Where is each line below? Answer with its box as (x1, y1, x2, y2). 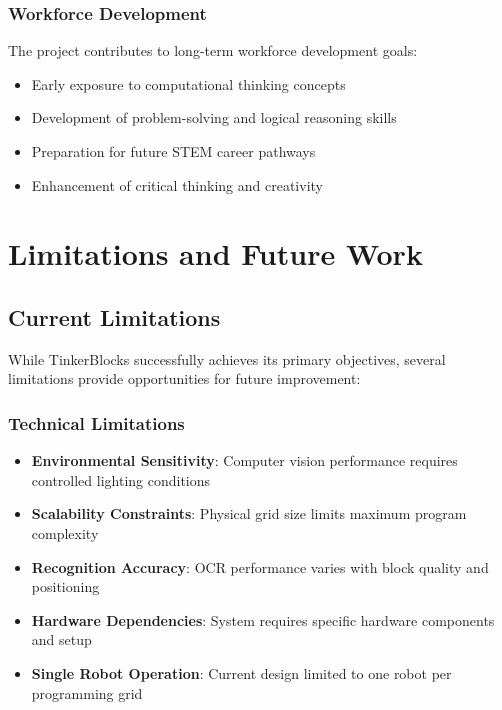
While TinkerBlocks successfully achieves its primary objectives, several (8, 348, 446, 369)
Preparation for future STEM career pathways (31, 141, 316, 161)
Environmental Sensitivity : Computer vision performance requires (31, 450, 458, 471)
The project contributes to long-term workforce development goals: (8, 40, 418, 61)
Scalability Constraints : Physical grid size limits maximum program (31, 503, 467, 524)
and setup (31, 629, 92, 650)
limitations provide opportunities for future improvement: (8, 368, 361, 389)
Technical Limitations (8, 410, 185, 435)
